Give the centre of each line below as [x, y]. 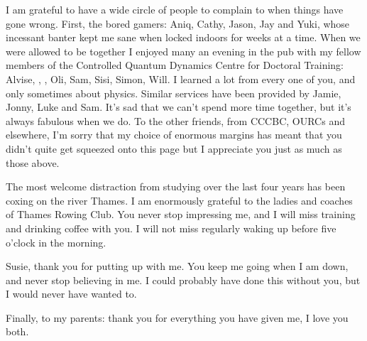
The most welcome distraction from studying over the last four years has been [176, 186]
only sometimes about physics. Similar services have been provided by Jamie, [174, 93]
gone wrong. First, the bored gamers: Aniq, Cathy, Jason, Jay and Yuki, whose [178, 23]
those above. [33, 162]
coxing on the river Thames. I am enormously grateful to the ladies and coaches [179, 200]
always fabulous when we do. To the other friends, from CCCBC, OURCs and [175, 120]
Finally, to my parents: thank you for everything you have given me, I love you [177, 317]
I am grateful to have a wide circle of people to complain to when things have [175, 9]
